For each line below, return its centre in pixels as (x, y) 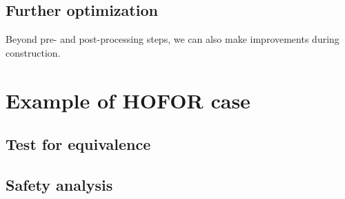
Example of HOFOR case (128, 100)
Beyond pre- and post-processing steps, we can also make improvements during (172, 39)
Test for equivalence (78, 144)
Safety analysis (59, 184)
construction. (33, 52)
